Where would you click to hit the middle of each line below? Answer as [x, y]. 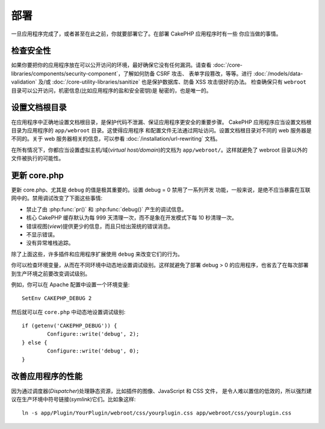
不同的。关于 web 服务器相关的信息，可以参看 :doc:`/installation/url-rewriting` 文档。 [116, 139]
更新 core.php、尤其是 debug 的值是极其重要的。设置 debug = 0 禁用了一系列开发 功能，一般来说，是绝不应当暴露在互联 [161, 190]
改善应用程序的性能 [47, 376]
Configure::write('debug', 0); [93, 351]
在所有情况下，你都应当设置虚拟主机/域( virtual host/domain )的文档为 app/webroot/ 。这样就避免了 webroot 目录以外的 [159, 150]
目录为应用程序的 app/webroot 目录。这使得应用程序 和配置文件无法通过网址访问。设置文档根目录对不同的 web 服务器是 [162, 130]
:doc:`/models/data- [278, 73]
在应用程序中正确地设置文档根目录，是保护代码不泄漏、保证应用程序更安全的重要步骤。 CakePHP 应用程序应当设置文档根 [161, 122]
